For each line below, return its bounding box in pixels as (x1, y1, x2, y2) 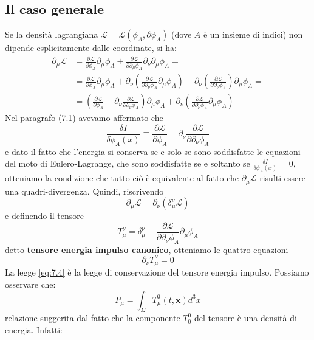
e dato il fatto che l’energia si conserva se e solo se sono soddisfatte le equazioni (5, 145, 301, 158)
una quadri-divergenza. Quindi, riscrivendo (5, 184, 164, 197)
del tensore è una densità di (194, 311, 297, 324)
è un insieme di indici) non (203, 28, 303, 41)
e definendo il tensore (5, 209, 84, 222)
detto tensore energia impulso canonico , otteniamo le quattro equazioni (5, 243, 288, 255)
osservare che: (5, 278, 56, 291)
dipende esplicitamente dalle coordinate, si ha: (5, 41, 177, 54)
